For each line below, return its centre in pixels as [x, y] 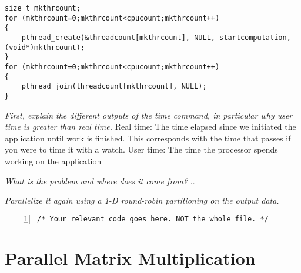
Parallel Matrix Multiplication [130, 257]
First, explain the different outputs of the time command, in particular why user [149, 115]
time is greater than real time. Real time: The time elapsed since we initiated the [150, 127]
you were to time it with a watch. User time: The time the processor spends [141, 149]
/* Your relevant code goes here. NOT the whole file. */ [153, 219]
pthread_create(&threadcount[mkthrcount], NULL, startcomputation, [156, 37]
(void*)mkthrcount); [45, 47]
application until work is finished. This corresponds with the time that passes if [148, 138]
